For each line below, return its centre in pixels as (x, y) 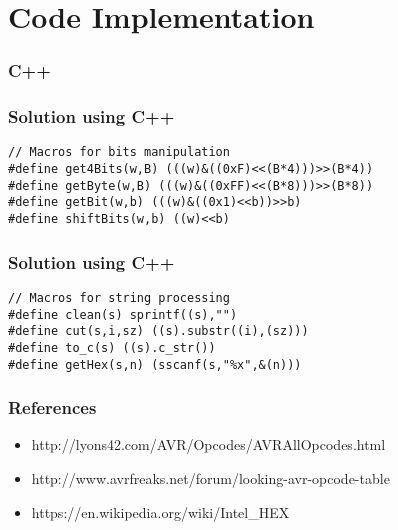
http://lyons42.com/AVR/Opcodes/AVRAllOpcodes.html (208, 444)
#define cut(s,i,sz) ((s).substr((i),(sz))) (158, 331)
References (52, 407)
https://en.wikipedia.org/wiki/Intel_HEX (160, 511)
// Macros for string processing (119, 297)
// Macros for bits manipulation (119, 152)
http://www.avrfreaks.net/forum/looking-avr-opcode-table (210, 478)
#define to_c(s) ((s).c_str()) (112, 347)
